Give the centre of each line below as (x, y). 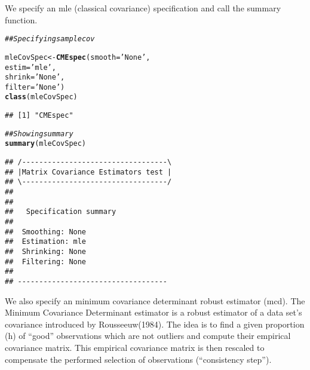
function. (21, 19)
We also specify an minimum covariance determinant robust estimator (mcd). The (155, 300)
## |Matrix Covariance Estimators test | (88, 172)
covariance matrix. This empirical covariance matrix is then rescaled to (135, 347)
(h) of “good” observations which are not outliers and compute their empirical (148, 336)
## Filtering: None (46, 262)
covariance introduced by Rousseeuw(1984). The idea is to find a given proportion (155, 324)
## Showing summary (39, 134)
